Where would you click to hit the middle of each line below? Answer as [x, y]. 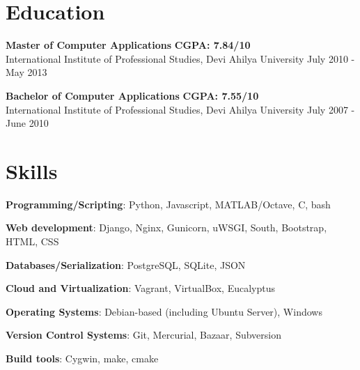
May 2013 [26, 72]
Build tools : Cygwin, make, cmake [82, 358]
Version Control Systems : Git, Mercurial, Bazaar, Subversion [144, 335]
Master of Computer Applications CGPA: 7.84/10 [128, 45]
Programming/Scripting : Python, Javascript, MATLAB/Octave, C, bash [168, 204]
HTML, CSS [32, 241]
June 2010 [27, 123]
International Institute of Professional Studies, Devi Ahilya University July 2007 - [180, 109]
